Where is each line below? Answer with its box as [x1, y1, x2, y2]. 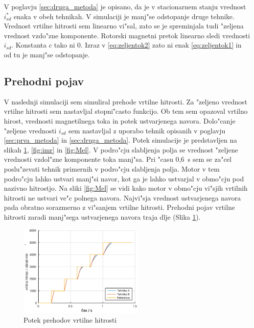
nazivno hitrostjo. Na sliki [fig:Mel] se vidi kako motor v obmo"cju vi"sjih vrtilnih [4, 183, 248, 193]
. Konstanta [11, 40, 46, 50]
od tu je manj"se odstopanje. [4, 49, 90, 59]
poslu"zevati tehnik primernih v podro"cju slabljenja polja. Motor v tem [4, 163, 220, 174]
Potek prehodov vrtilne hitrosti [23, 314, 117, 325]
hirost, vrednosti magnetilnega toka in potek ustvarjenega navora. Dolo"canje [4, 115, 235, 126]
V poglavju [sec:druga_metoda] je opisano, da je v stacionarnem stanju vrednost [4, 1, 246, 11]
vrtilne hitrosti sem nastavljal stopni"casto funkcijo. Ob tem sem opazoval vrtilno [4, 106, 248, 116]
